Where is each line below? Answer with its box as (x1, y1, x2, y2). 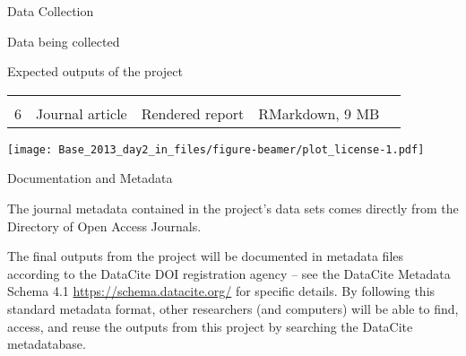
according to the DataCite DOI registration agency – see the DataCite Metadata (7, 264, 451, 282)
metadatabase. (7, 334, 86, 353)
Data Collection (7, 2, 94, 20)
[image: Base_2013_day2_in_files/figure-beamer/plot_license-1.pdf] (7, 143, 425, 156)
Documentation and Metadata (7, 169, 173, 187)
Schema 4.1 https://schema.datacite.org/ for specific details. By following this (7, 282, 436, 300)
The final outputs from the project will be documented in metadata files (7, 247, 404, 265)
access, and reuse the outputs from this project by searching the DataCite (7, 317, 413, 335)
